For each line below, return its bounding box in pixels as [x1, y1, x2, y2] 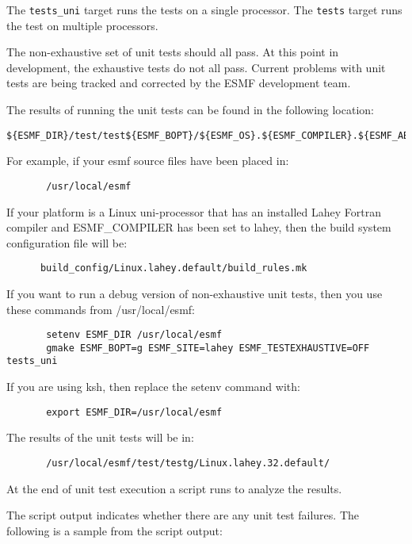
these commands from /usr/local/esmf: [6, 301, 195, 317]
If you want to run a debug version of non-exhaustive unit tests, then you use [6, 285, 383, 301]
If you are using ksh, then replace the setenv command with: [6, 378, 300, 395]
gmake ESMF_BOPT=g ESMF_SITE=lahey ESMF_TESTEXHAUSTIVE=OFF [46, 342, 370, 354]
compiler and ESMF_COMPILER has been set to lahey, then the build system [6, 219, 391, 236]
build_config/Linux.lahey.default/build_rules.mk [40, 262, 307, 274]
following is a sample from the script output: [6, 522, 223, 538]
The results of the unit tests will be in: [6, 429, 194, 446]
